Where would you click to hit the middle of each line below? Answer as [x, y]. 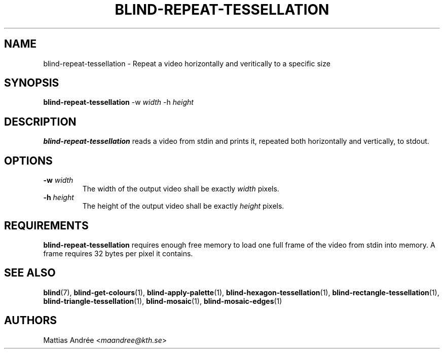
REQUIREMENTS [46, 225]
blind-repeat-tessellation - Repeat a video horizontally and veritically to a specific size [187, 63]
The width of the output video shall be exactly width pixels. [181, 189]
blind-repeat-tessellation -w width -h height [118, 102]
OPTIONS [28, 161]
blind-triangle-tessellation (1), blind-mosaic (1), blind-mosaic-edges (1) [163, 301]
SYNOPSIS [32, 83]
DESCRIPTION [40, 122]
